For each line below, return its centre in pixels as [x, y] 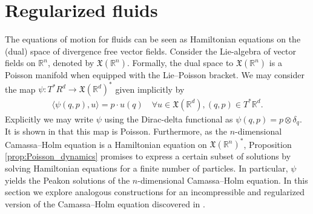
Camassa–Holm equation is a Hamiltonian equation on [106, 144]
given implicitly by [150, 89]
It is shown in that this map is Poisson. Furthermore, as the [116, 131]
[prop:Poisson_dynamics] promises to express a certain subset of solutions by [148, 156]
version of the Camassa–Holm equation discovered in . [105, 203]
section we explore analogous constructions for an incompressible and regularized [155, 192]
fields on [20, 63]
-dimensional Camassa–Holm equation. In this [223, 180]
